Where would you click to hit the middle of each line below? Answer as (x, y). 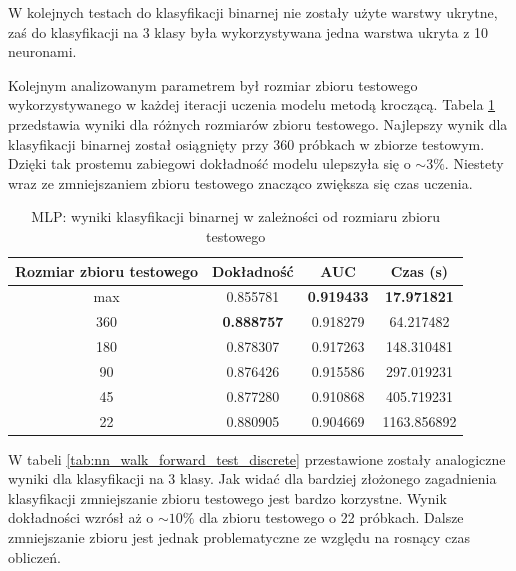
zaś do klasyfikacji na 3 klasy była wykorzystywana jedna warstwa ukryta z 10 (248, 31)
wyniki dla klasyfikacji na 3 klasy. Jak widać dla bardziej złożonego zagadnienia (252, 478)
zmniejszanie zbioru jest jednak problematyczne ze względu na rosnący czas (239, 537)
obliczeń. (34, 556)
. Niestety (474, 163)
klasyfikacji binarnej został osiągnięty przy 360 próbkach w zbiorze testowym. (246, 143)
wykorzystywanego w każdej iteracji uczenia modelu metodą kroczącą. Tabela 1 (252, 104)
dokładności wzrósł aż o (81, 517)
